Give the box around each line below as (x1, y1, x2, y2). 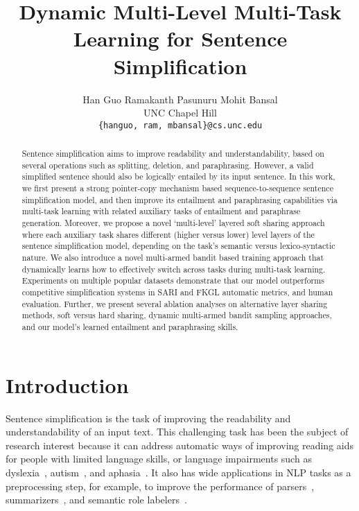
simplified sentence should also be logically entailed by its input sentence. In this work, (21, 171, 335, 182)
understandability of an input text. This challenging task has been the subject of (6, 424, 349, 439)
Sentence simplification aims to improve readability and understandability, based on (21, 148, 324, 159)
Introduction (6, 370, 129, 399)
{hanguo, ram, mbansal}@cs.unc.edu (98, 120, 263, 130)
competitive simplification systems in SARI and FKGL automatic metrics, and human (21, 286, 333, 298)
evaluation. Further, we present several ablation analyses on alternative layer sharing (21, 297, 328, 309)
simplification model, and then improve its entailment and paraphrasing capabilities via (21, 193, 338, 205)
